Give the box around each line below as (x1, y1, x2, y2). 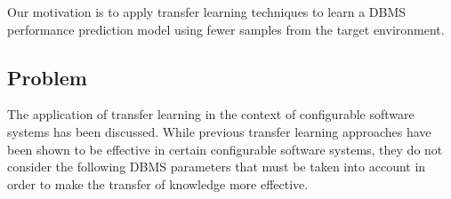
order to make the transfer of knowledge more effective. (7, 174, 309, 193)
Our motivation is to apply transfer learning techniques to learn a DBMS (7, 3, 407, 20)
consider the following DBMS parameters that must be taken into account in (7, 157, 426, 176)
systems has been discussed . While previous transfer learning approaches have (7, 122, 431, 140)
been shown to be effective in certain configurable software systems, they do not (7, 139, 443, 158)
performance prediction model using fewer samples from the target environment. (7, 20, 445, 38)
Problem (7, 63, 87, 91)
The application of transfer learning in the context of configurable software (7, 105, 415, 123)
